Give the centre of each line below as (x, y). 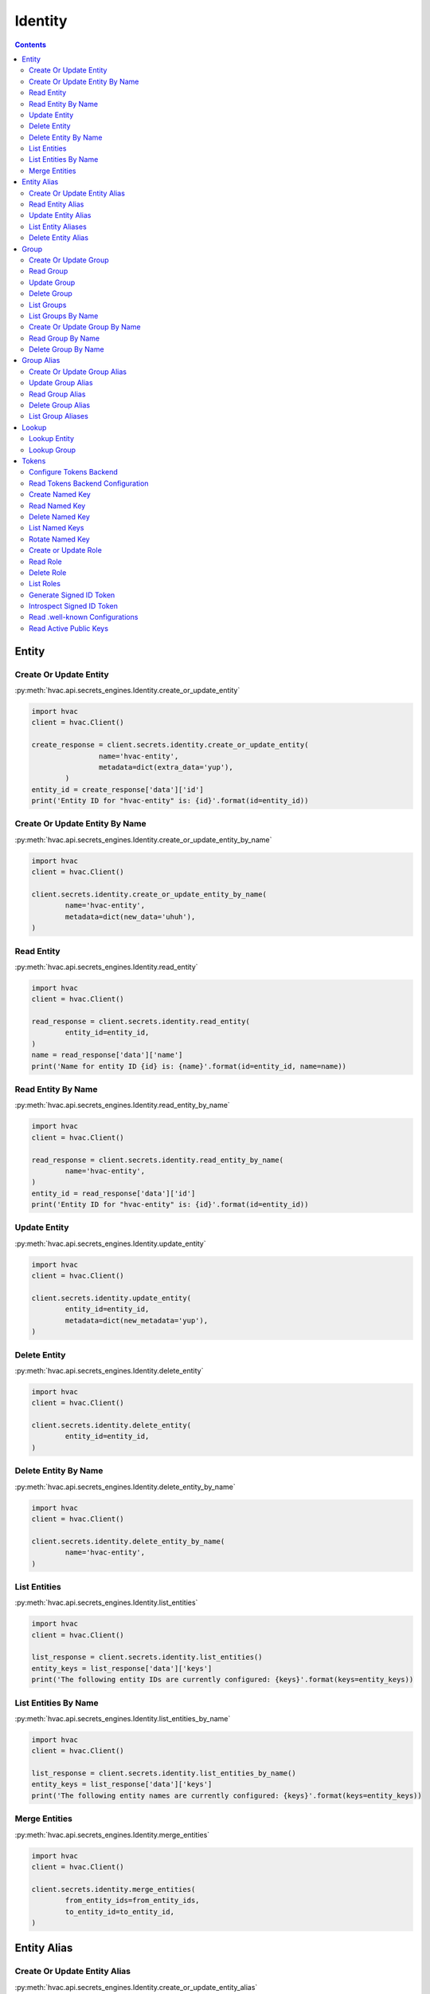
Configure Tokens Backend (74, 472)
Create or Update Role (66, 550)
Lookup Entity (52, 439)
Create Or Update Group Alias (78, 372)
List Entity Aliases (58, 227)
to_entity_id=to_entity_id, (120, 1911)
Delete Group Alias (60, 405)
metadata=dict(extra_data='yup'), (166, 767)
